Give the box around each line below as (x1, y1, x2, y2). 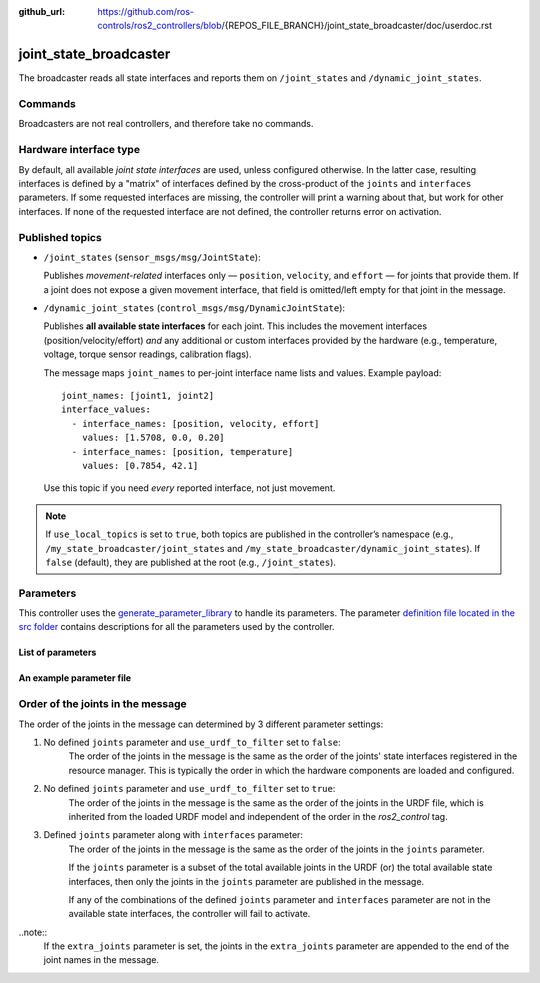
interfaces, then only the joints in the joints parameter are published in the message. (68, 875, 425, 887)
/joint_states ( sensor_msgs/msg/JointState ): (43, 251, 261, 263)
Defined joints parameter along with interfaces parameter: (43, 829, 304, 841)
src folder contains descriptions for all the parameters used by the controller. (18, 621, 335, 633)
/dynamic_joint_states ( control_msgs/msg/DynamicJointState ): (43, 302, 345, 314)
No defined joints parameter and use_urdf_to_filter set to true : (43, 783, 336, 795)
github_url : (18, 6, 65, 17)
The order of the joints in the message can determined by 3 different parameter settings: (18, 718, 384, 730)
